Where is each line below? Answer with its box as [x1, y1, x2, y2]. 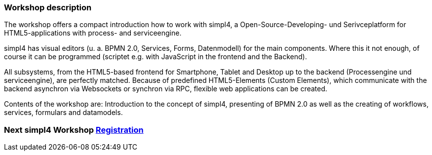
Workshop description [4, 2, 92, 12]
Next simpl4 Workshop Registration [4, 124, 144, 135]
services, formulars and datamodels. [4, 108, 123, 117]
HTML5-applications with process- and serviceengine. [4, 29, 182, 38]
